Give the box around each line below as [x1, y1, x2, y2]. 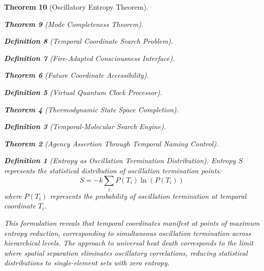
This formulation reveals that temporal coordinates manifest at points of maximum [4, 218, 260, 228]
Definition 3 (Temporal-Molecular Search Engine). [4, 121, 166, 132]
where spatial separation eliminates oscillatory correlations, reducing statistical [4, 247, 248, 258]
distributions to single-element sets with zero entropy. [4, 257, 170, 268]
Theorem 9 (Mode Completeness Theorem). [4, 18, 144, 29]
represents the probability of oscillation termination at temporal [50, 190, 247, 201]
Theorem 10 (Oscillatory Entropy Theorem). [4, 2, 148, 12]
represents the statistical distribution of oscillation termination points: [4, 165, 222, 175]
